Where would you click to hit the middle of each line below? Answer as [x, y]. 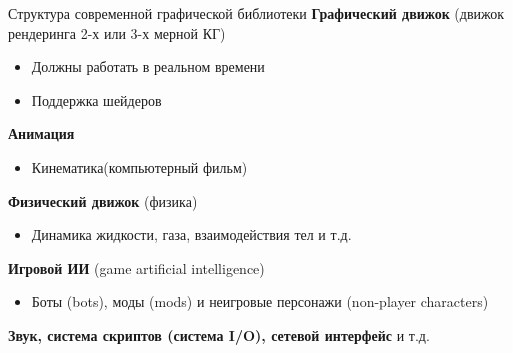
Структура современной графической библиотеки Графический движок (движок [256, 13]
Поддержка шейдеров [96, 99]
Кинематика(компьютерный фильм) [139, 166]
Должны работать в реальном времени [148, 66]
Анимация [41, 133]
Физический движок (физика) [103, 200]
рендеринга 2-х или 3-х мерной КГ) [117, 32]
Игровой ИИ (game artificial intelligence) [136, 267]
